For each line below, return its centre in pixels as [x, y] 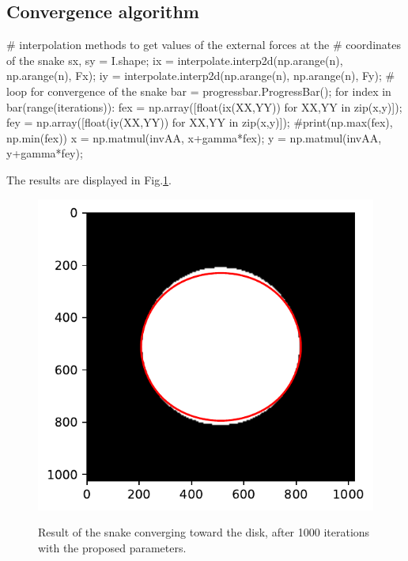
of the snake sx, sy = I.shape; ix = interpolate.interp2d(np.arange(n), [175, 60]
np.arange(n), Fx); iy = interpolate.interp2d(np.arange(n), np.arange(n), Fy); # [201, 76]
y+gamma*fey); [45, 153]
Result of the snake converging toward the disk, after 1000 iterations [204, 532]
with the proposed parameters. [112, 548]
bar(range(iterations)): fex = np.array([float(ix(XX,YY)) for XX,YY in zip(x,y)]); [204, 106]
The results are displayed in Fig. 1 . [89, 179]
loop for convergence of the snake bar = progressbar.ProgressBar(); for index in [199, 91]
